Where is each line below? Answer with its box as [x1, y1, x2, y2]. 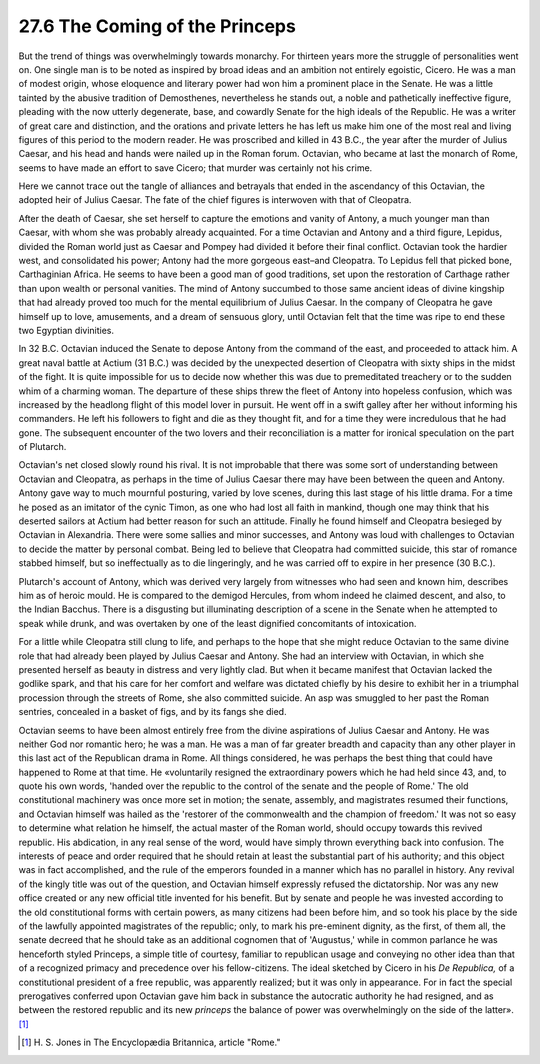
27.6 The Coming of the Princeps [18, 15, 297, 37]
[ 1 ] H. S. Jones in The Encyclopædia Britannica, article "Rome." [21, 1036, 281, 1049]
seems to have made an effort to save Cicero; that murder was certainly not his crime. [18, 161, 373, 174]
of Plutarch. [18, 441, 67, 453]
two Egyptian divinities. [18, 324, 115, 336]
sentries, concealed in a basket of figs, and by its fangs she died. [18, 706, 287, 718]
